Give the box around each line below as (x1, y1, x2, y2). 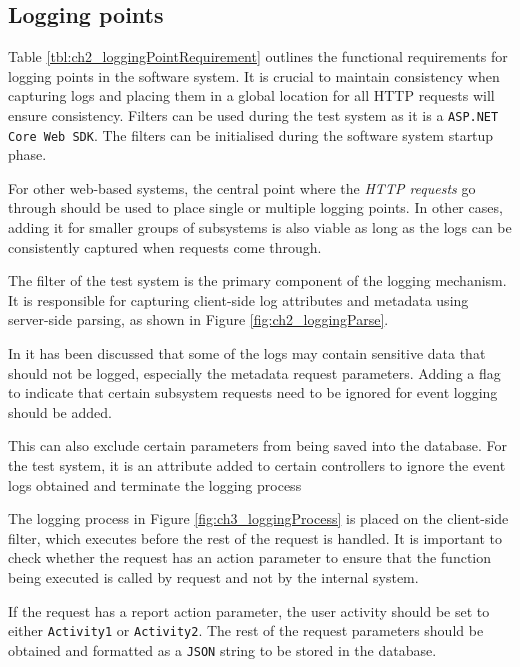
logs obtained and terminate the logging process (8, 474, 302, 495)
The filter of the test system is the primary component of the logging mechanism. (8, 270, 507, 291)
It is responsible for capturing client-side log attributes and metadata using (8, 289, 469, 310)
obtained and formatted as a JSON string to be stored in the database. (8, 639, 437, 660)
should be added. (8, 401, 112, 422)
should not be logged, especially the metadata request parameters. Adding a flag (8, 362, 501, 383)
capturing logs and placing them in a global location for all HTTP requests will (8, 85, 495, 106)
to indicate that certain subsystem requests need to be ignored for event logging (8, 382, 498, 403)
